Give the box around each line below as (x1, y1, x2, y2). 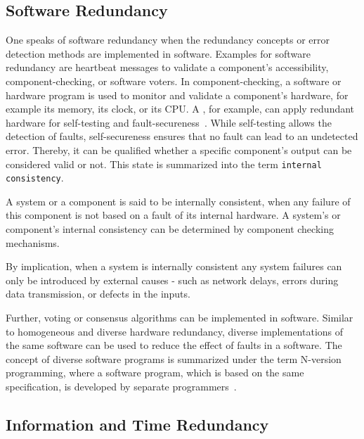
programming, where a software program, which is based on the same (6, 365, 304, 380)
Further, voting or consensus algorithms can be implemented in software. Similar (6, 310, 353, 325)
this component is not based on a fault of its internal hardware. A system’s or (6, 208, 341, 222)
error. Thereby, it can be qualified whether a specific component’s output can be (6, 142, 352, 157)
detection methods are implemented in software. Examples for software (6, 46, 311, 61)
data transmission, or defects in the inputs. (6, 286, 190, 301)
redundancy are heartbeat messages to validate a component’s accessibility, (6, 60, 329, 75)
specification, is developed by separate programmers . (6, 378, 237, 393)
